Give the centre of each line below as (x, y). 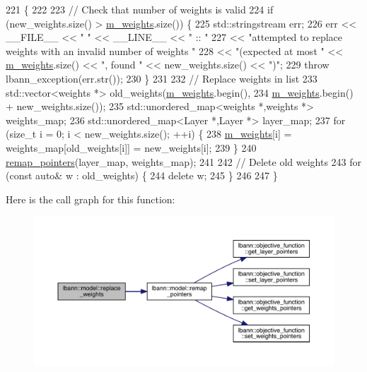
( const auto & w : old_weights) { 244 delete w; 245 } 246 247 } (142, 175)
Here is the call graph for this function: (91, 199)
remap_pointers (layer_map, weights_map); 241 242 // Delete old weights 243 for (184, 161)
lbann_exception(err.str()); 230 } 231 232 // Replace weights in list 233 (162, 78)
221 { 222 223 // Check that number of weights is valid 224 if (140, 9)
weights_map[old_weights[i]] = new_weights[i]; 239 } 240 (131, 147)
